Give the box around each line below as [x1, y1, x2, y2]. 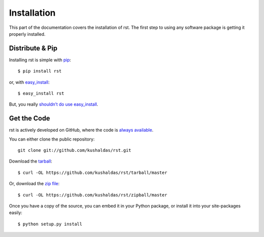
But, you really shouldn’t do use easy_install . [9, 101, 98, 107]
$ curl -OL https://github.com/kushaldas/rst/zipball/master [18, 192, 167, 198]
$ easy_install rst [18, 91, 65, 96]
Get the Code [9, 114, 50, 122]
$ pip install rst [18, 69, 62, 74]
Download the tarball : [9, 158, 52, 164]
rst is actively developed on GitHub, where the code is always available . [9, 127, 154, 133]
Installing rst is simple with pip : [9, 57, 71, 63]
